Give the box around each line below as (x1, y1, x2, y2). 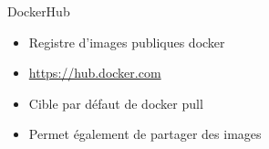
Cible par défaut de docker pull (28, 93, 203, 112)
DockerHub (7, 2, 70, 20)
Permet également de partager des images (28, 124, 262, 144)
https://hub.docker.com (28, 63, 161, 82)
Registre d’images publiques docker (28, 32, 225, 51)
